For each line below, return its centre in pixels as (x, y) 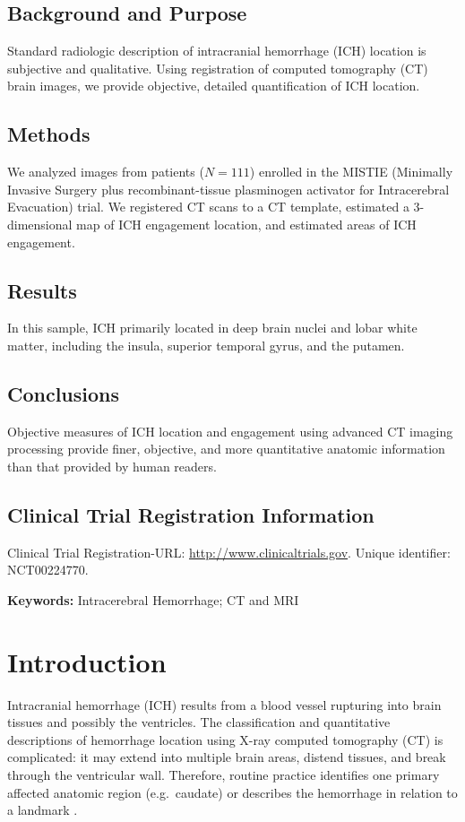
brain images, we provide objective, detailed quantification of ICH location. (214, 86)
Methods (49, 134)
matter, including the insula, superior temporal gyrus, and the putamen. (206, 345)
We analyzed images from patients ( (106, 172)
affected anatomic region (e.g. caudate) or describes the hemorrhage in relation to (232, 792)
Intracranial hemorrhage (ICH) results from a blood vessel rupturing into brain (224, 704)
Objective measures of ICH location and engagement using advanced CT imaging (230, 431)
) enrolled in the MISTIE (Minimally (351, 172)
